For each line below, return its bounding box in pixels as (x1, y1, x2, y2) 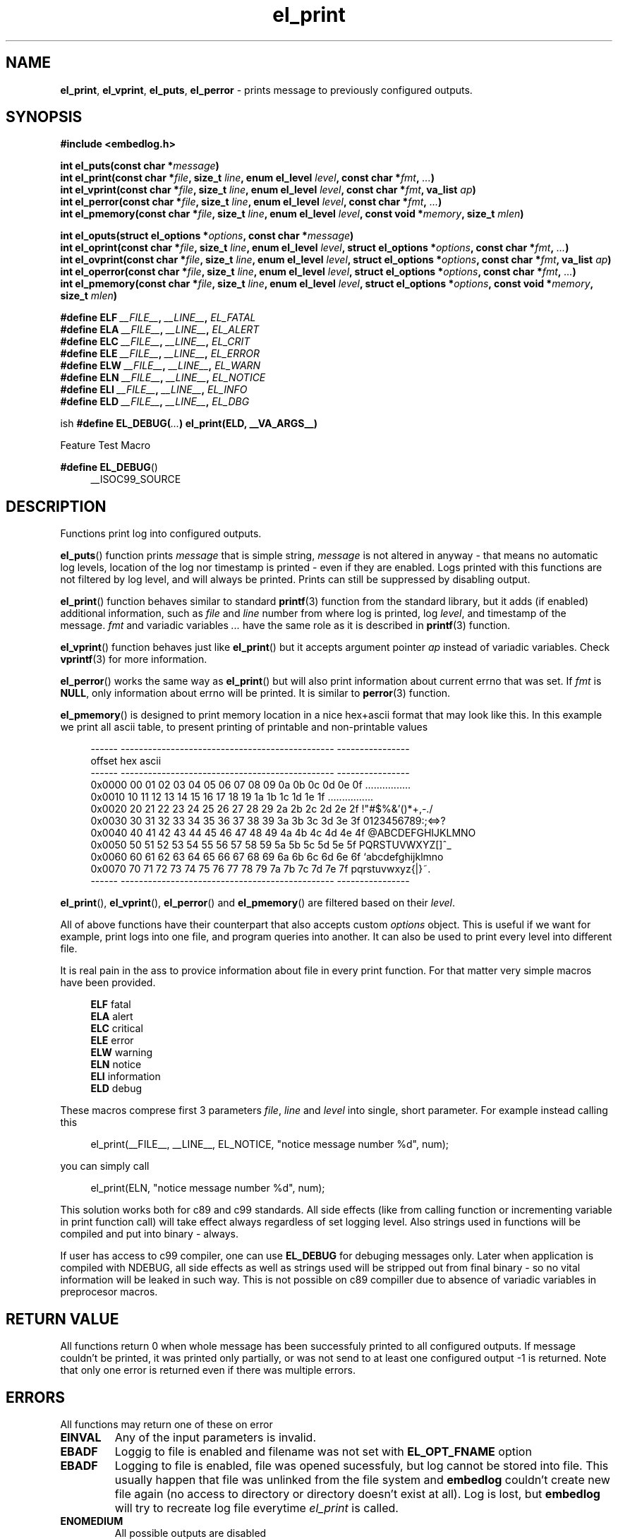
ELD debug (90, 1082, 143, 1095)
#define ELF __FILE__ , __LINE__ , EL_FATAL (60, 311, 256, 324)
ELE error (90, 1034, 134, 1047)
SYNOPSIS (6, 108, 83, 126)
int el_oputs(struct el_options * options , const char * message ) (60, 229, 354, 242)
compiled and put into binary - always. (60, 1228, 238, 1240)
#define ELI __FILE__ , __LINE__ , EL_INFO (60, 383, 248, 396)
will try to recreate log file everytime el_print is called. (114, 1500, 399, 1515)
